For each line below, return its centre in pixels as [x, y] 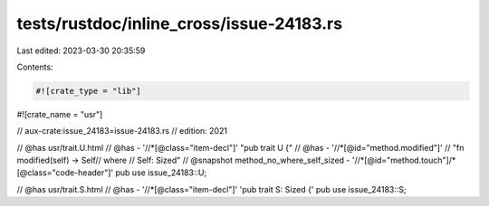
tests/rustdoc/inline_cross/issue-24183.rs [180, 23]
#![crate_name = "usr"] [60, 114]
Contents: [35, 67]
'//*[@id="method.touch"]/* [404, 160]
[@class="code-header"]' [65, 173]
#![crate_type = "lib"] [89, 91]
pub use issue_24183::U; [161, 173]
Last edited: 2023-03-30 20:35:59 [81, 51]
